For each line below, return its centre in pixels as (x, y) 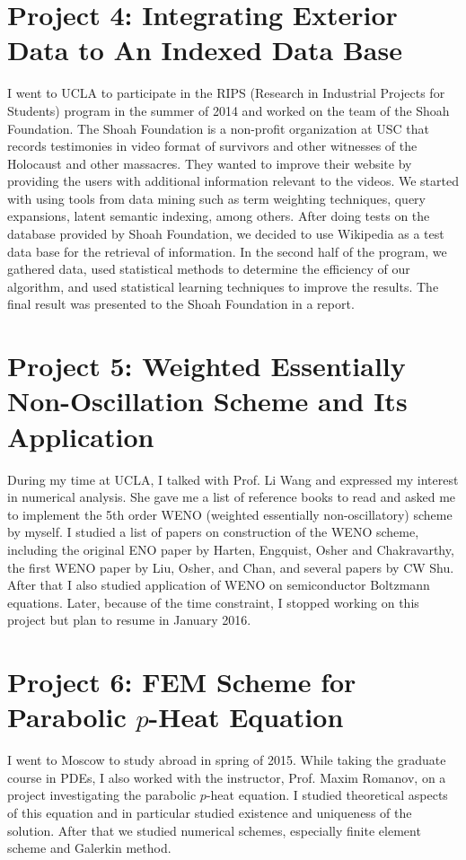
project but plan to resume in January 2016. (129, 620)
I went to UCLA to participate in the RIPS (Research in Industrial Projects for (226, 93)
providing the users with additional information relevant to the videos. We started (233, 181)
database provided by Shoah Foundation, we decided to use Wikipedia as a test (226, 234)
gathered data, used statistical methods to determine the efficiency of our (209, 269)
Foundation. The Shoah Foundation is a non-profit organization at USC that (219, 128)
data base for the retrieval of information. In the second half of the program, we (227, 251)
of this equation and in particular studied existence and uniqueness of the (210, 812)
